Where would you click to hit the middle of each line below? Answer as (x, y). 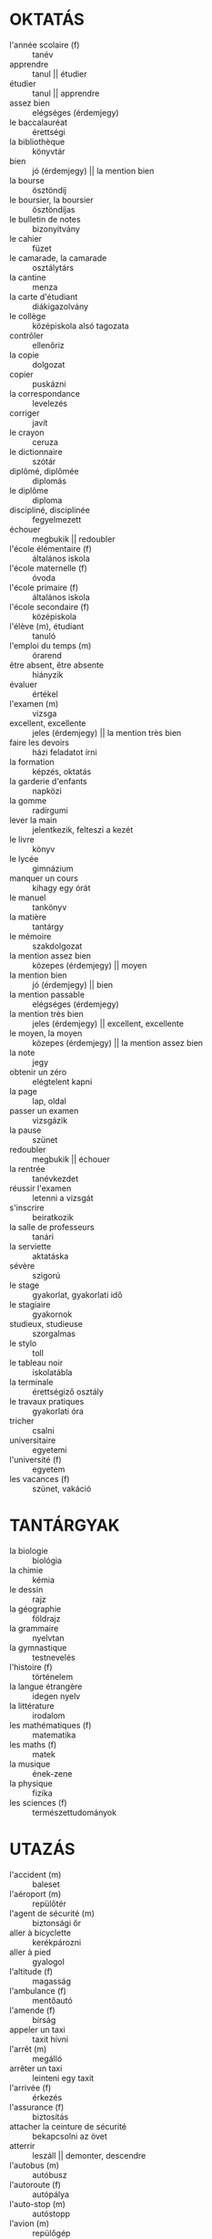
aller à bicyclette (40, 1933)
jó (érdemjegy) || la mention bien (93, 171)
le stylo (23, 1343)
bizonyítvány (56, 229)
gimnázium (53, 868)
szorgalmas (54, 1333)
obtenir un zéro (38, 1072)
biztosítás (50, 2117)
